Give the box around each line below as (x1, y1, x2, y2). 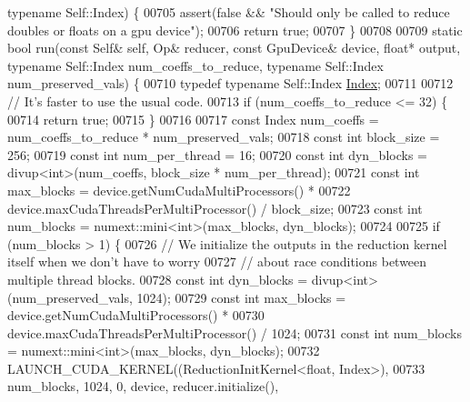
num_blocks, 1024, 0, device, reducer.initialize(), (7, 377, 279, 396)
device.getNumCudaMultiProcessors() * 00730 (7, 306, 265, 325)
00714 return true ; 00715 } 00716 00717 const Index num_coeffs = (7, 109, 379, 128)
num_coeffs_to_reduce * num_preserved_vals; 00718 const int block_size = (7, 127, 440, 146)
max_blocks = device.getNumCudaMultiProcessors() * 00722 (7, 180, 351, 199)
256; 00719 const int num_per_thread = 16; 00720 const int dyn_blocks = (7, 145, 427, 164)
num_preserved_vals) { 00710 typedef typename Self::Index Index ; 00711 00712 (7, 74, 454, 93)
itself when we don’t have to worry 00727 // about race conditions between (7, 252, 427, 271)
